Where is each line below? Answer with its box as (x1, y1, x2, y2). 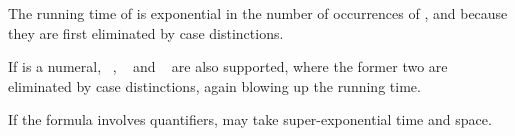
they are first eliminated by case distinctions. (8, 22, 284, 43)
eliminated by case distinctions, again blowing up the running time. (8, 75, 421, 96)
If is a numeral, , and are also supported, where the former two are (8, 56, 448, 77)
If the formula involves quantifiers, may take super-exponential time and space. (8, 109, 492, 130)
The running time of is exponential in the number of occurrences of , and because (8, 3, 508, 23)
